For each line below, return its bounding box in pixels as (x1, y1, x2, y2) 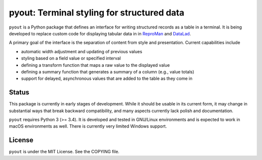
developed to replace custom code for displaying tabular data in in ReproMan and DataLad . (9, 30, 191, 36)
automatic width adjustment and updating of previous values (21, 48, 143, 54)
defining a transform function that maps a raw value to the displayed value (21, 62, 170, 68)
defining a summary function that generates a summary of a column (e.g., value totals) (21, 69, 195, 74)
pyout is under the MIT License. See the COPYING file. (9, 149, 120, 155)
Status (9, 88, 30, 97)
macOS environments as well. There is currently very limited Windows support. (9, 123, 167, 129)
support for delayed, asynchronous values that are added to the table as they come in (21, 75, 193, 82)
